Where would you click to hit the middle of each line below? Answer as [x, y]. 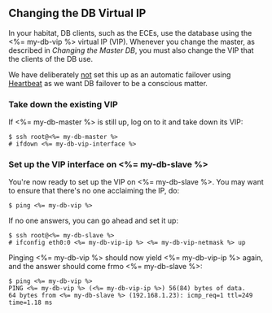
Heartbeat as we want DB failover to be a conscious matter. [108, 83]
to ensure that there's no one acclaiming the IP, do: [94, 191]
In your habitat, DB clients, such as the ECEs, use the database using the [130, 33]
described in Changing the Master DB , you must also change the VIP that [131, 50]
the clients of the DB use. [51, 59]
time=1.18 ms [31, 303]
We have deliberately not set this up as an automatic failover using [120, 74]
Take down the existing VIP [63, 104]
